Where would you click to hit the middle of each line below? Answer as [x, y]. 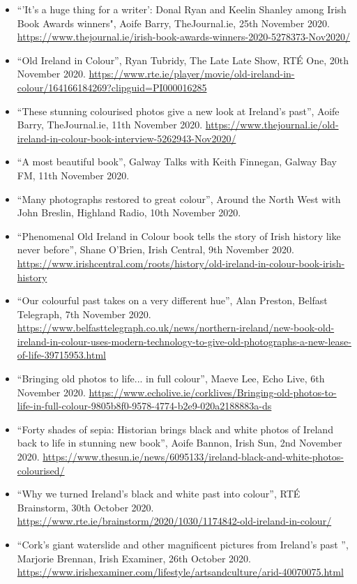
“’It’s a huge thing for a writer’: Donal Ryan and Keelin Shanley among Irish [182, 9]
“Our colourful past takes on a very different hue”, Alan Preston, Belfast [172, 300]
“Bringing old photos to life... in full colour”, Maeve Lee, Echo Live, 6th [171, 379]
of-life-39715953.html [61, 355]
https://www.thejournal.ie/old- [272, 125]
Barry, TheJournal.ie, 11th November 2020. [110, 125]
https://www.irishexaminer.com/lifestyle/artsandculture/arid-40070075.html [180, 572]
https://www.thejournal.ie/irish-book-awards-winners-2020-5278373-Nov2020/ [184, 37]
